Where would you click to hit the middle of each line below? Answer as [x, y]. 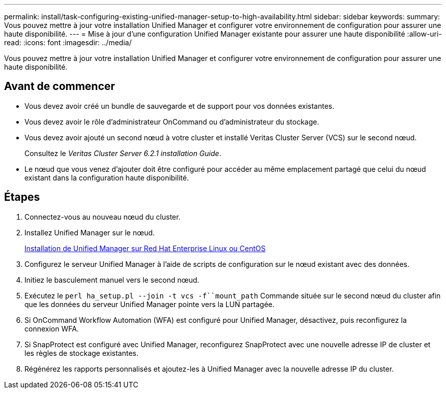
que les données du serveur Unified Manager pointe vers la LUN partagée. [150, 304]
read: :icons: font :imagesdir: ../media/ [68, 42]
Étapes [22, 197]
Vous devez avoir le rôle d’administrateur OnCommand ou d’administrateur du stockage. [172, 122]
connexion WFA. [52, 328]
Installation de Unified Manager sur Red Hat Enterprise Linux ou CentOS [145, 248]
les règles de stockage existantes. [81, 353]
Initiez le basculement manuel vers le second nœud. [112, 280]
